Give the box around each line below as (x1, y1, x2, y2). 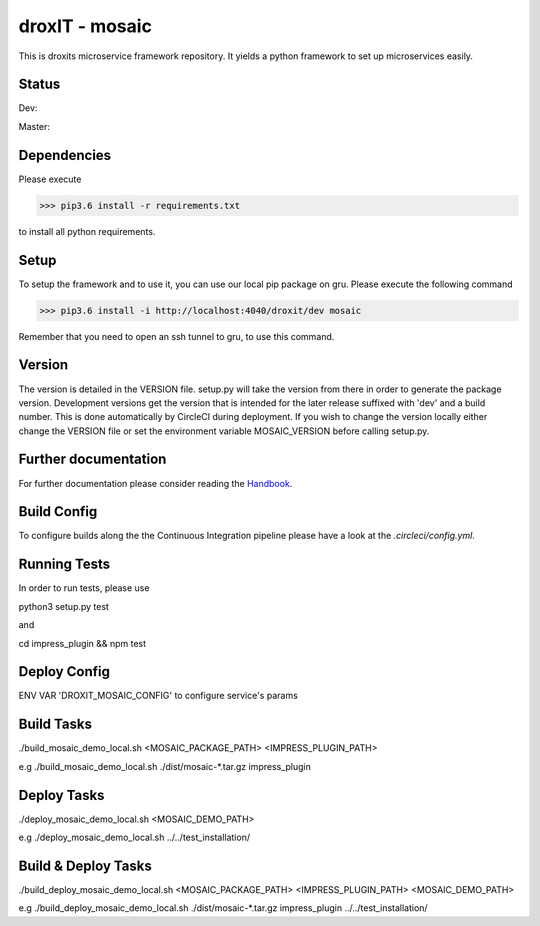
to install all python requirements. (18, 225, 156, 237)
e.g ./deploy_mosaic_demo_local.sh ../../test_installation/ (18, 831, 250, 844)
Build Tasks (18, 716, 92, 733)
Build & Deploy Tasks (18, 857, 152, 874)
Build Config (18, 503, 98, 520)
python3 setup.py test (18, 600, 110, 612)
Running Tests (18, 556, 110, 573)
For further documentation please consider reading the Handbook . (18, 477, 293, 489)
